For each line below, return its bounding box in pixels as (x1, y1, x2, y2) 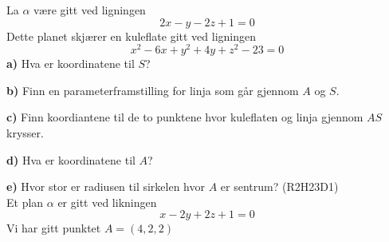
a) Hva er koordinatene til (6, 55, 135, 72)
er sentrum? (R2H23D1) (220, 178, 339, 195)
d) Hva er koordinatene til (6, 151, 136, 168)
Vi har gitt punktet (6, 220, 101, 236)
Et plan (6, 193, 44, 210)
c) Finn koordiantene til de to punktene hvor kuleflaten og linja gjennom (6, 109, 363, 125)
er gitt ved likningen (57, 193, 157, 210)
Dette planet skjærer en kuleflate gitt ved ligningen (6, 27, 257, 44)
